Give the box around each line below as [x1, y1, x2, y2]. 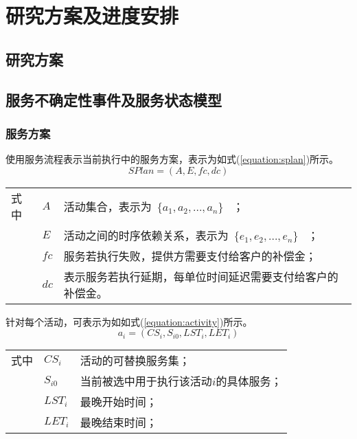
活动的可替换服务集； [80, 352, 190, 369]
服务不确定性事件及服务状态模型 [5, 89, 222, 110]
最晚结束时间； [80, 414, 157, 431]
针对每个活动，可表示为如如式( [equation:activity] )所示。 [5, 314, 253, 328]
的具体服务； [216, 373, 282, 390]
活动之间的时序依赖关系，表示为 [63, 227, 229, 243]
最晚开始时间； [80, 394, 157, 410]
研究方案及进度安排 [5, 1, 179, 30]
